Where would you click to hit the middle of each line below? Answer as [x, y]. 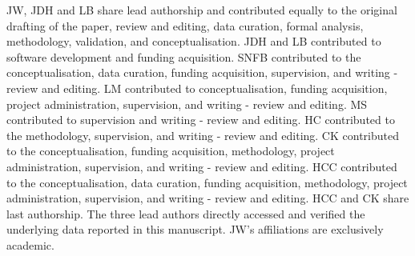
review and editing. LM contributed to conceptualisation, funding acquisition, [197, 88]
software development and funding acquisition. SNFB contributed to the [184, 56]
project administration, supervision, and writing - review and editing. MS [187, 104]
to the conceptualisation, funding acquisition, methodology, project [171, 151]
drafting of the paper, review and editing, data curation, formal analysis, [185, 25]
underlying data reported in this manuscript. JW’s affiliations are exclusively [195, 229]
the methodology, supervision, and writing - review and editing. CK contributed [203, 135]
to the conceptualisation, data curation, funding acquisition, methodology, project [207, 182]
